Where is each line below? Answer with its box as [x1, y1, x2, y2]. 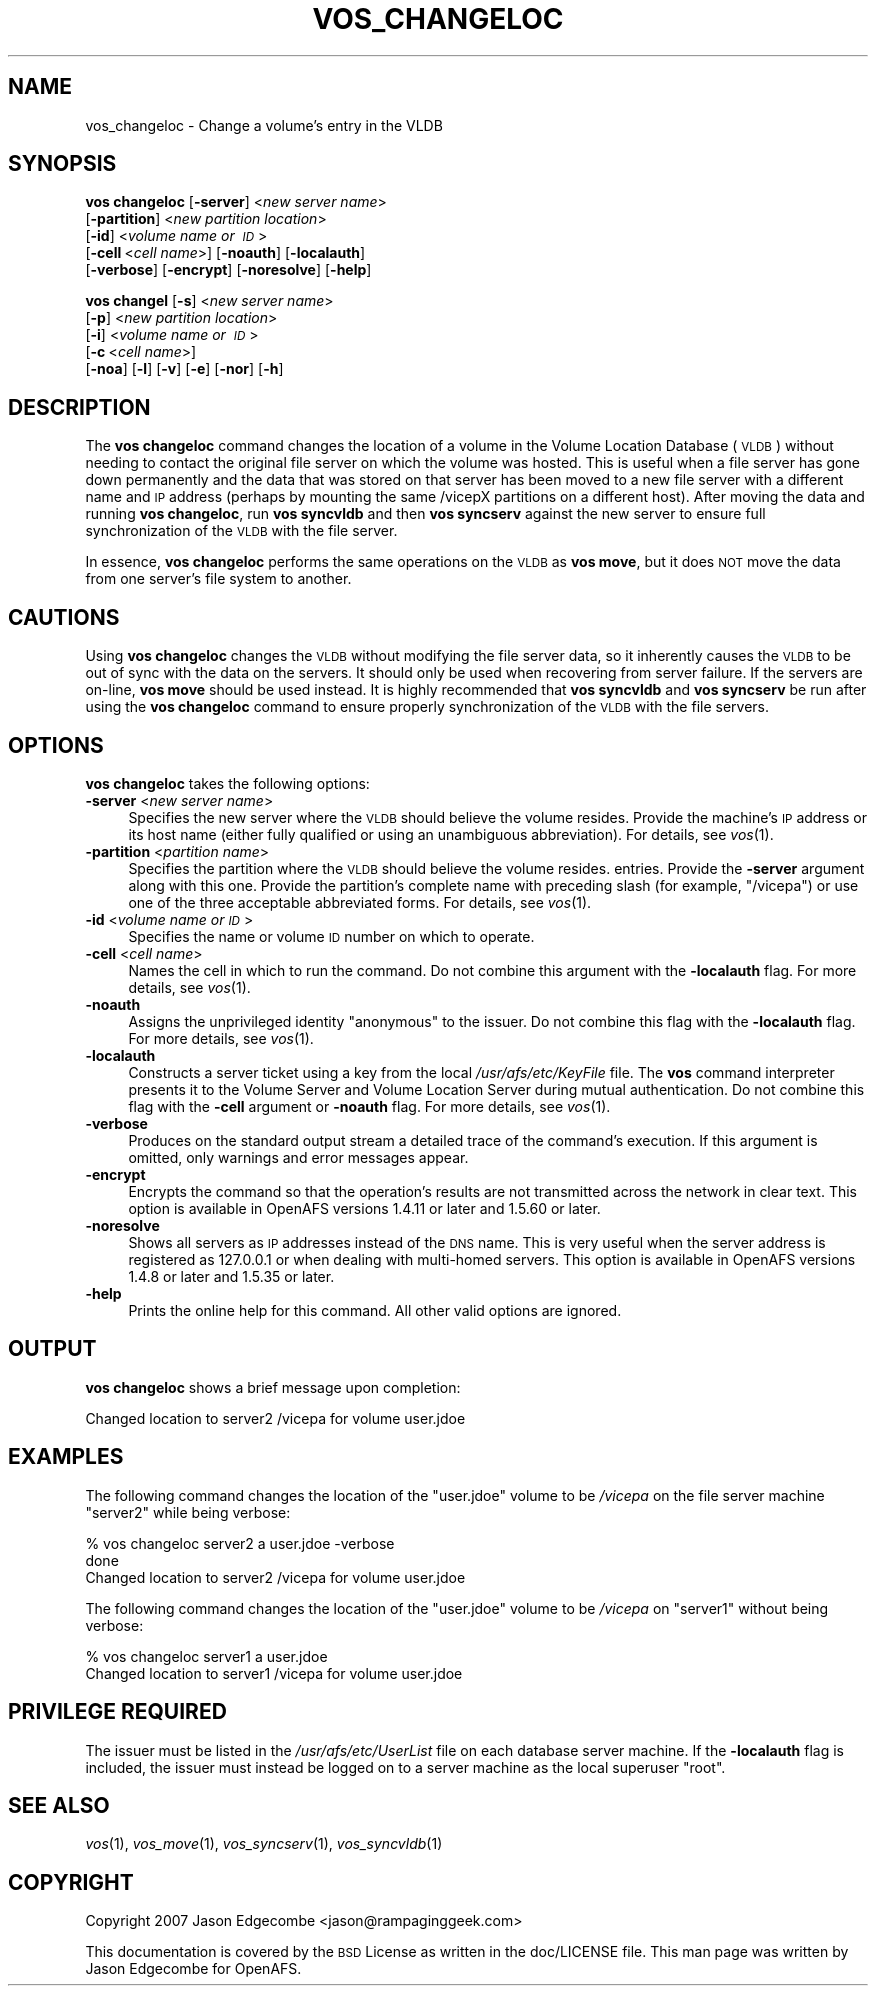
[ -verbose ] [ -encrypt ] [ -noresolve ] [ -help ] [85, 261, 372, 279]
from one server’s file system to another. [85, 570, 352, 588]
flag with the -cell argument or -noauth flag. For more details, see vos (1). [128, 1097, 611, 1115]
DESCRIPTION [8, 394, 151, 420]
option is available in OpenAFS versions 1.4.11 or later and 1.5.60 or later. [128, 1199, 601, 1217]
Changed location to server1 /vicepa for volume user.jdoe [85, 1664, 463, 1682]
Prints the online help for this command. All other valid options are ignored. [128, 1301, 622, 1319]
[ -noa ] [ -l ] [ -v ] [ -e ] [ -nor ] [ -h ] [85, 360, 284, 378]
